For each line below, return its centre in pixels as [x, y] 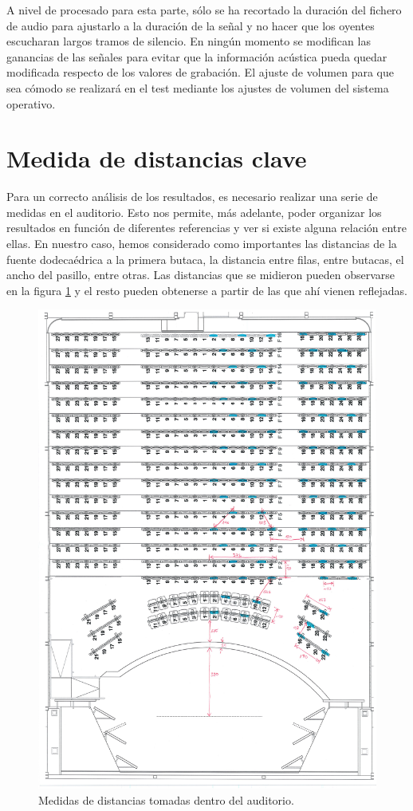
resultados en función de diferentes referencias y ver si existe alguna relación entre [206, 228]
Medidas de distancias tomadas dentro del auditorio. [166, 799]
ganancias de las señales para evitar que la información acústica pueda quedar [197, 56]
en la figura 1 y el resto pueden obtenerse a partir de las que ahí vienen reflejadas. [207, 290]
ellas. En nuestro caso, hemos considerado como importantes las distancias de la [202, 244]
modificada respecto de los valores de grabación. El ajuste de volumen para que [200, 72]
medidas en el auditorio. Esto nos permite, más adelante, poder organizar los [194, 212]
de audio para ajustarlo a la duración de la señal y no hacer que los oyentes [191, 25]
